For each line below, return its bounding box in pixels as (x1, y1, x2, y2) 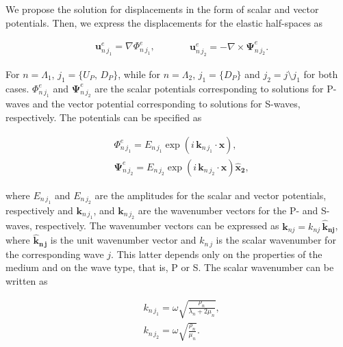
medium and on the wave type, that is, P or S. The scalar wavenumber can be (5, 260, 334, 274)
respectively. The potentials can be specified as (5, 110, 202, 124)
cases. (5, 81, 29, 95)
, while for (118, 66, 161, 81)
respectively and (5, 203, 73, 218)
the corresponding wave (5, 246, 104, 261)
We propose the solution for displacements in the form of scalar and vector (5, 2, 319, 16)
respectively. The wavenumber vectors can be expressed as (35, 218, 279, 233)
